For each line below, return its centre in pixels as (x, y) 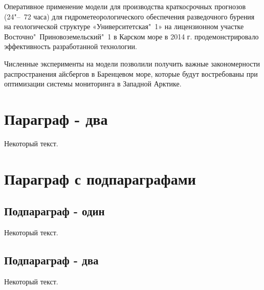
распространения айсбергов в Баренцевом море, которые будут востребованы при (131, 73)
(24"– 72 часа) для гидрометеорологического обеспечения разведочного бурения (129, 16)
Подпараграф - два (51, 260)
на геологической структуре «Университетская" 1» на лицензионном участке (124, 26)
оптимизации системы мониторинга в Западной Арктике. (93, 84)
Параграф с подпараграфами (100, 178)
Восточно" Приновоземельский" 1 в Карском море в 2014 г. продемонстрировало (131, 36)
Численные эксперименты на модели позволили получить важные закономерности (132, 63)
